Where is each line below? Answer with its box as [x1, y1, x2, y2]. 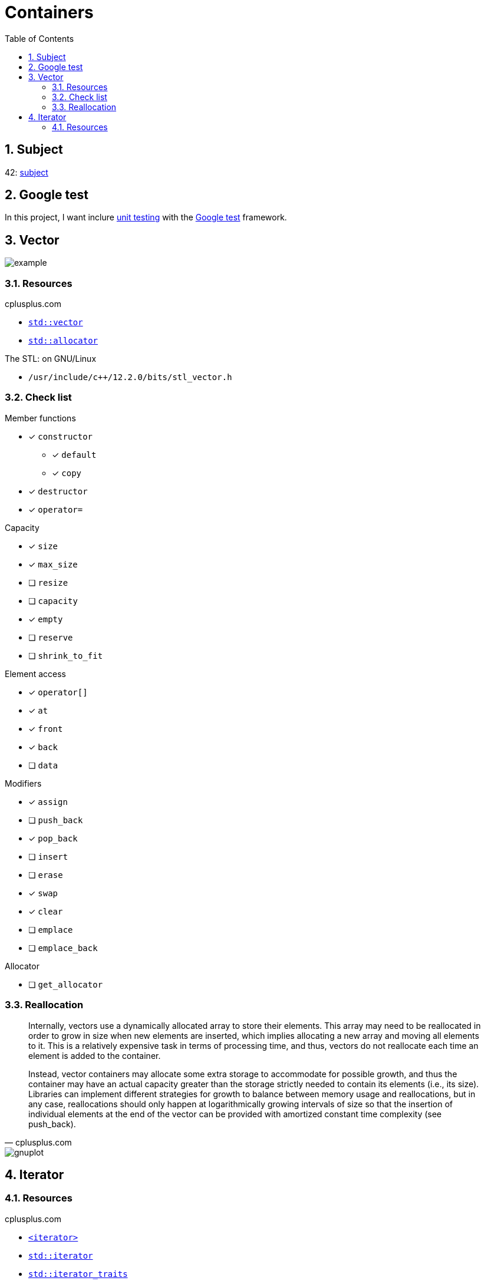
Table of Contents [5, 33, 74, 44]
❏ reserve [28, 632, 73, 642]
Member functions [5, 412, 76, 423]
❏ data [28, 760, 58, 770]
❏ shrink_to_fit [28, 650, 103, 661]
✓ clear [28, 906, 63, 916]
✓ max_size [28, 559, 78, 569]
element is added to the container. [28, 1050, 161, 1061]
